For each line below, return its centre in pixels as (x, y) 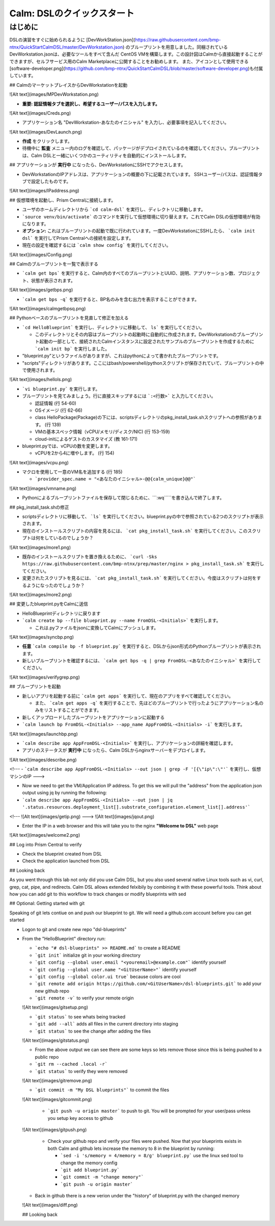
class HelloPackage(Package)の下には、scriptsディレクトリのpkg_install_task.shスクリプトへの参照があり (146, 417)
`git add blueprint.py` (90, 1170)
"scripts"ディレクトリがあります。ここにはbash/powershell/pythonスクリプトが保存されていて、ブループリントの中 (143, 363)
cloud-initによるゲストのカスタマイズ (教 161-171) (86, 439)
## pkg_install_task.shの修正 (39, 507)
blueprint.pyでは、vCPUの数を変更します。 (67, 446)
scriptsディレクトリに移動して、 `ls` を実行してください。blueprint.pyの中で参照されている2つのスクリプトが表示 (143, 517)
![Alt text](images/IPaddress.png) (44, 191)
